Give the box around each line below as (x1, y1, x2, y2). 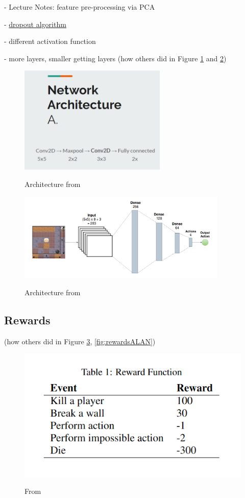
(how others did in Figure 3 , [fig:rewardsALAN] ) (4, 336, 156, 346)
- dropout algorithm (4, 18, 66, 29)
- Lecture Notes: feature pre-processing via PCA (4, 2, 155, 12)
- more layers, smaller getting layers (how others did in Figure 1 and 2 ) (4, 53, 227, 63)
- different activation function (4, 36, 96, 46)
